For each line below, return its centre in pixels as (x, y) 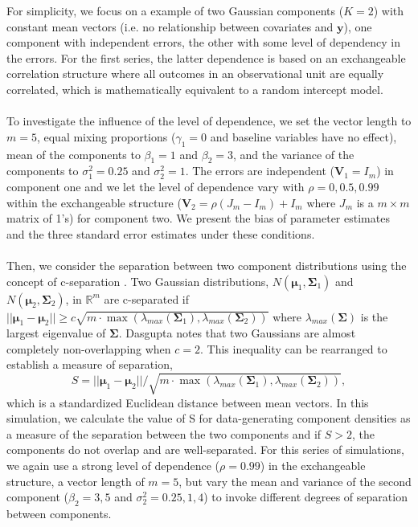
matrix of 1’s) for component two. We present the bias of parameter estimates (198, 218)
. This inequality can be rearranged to (294, 348)
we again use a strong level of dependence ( (113, 465)
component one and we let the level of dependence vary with (156, 186)
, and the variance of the (294, 154)
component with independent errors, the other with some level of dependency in (203, 42)
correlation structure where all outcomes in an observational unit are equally (195, 74)
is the (374, 316)
